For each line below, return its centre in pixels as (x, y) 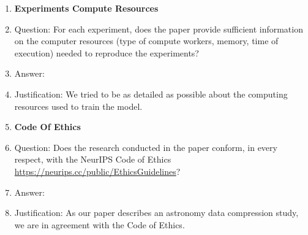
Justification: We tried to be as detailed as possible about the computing (151, 94)
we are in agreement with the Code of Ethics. (100, 224)
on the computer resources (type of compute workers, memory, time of (146, 41)
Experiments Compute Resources (86, 8)
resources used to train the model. (78, 106)
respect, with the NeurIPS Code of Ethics (93, 159)
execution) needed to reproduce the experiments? (107, 52)
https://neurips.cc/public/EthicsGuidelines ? (97, 171)
